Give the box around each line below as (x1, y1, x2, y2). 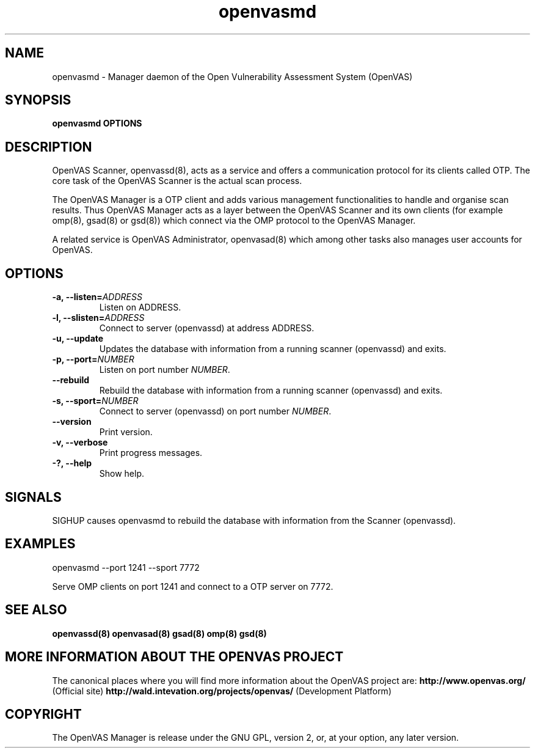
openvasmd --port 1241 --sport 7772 (52, 562, 200, 573)
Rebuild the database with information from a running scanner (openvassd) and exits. (99, 385, 443, 396)
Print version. (99, 427, 153, 438)
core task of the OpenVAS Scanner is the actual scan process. (52, 175, 302, 186)
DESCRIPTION (5, 139, 92, 155)
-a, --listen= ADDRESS (52, 292, 142, 303)
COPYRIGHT (5, 706, 82, 722)
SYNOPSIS (5, 92, 71, 108)
